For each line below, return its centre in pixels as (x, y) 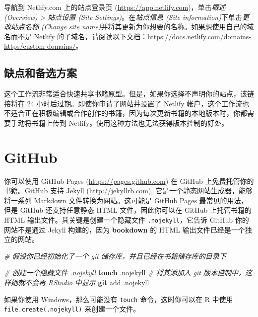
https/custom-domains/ (40, 46)
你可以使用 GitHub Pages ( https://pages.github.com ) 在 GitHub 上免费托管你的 (129, 181)
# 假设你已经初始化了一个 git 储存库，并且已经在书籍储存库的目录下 (115, 256)
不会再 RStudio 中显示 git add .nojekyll (87, 282)
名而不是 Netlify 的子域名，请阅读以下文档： (76, 36)
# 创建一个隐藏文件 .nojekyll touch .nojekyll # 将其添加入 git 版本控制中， (125, 273)
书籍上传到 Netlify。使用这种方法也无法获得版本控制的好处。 (130, 122)
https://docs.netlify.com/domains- (199, 36)
